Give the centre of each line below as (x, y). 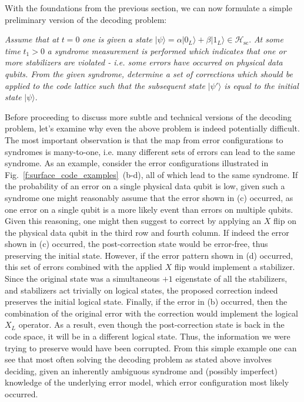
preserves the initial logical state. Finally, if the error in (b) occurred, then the (146, 301)
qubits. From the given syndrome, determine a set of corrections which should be (149, 73)
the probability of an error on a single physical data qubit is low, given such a (145, 186)
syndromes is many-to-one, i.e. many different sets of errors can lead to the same (150, 151)
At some (269, 39)
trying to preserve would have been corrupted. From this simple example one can (151, 347)
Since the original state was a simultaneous (82, 279)
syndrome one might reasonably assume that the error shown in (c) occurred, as (149, 197)
